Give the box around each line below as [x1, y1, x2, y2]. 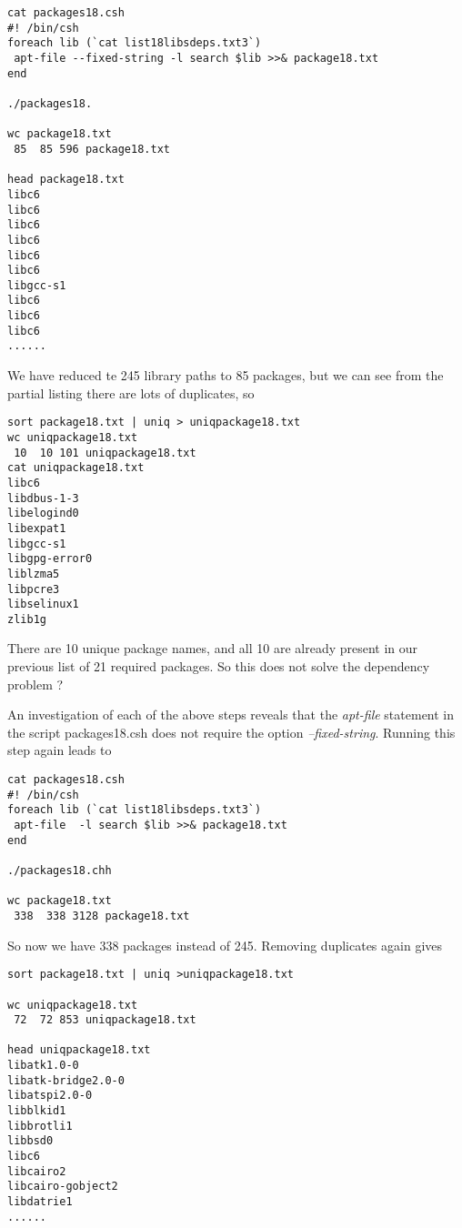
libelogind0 [7, 507, 79, 520]
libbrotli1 [7, 1119, 73, 1132]
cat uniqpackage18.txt [7, 461, 145, 475]
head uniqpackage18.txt [7, 1043, 151, 1057]
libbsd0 [7, 1134, 54, 1148]
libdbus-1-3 [7, 491, 79, 505]
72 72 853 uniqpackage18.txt [14, 1013, 196, 1027]
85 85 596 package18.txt [14, 142, 170, 156]
